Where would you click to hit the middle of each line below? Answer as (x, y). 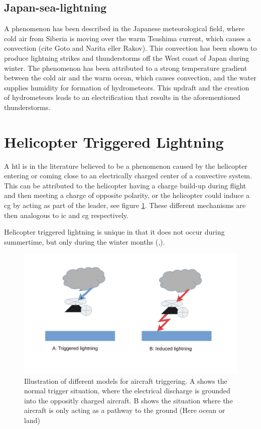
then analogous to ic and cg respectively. (66, 215)
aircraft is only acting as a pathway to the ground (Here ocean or (125, 410)
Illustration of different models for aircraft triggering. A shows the (126, 381)
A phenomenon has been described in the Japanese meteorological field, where (124, 28)
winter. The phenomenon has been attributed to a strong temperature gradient (126, 68)
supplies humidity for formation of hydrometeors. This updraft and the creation (127, 87)
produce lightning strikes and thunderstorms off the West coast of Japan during (127, 58)
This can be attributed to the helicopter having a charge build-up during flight (125, 185)
